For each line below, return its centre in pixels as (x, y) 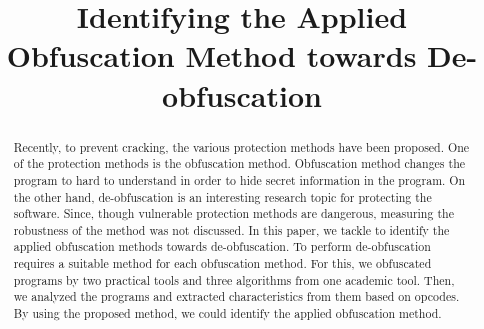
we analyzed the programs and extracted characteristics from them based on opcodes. (236, 296)
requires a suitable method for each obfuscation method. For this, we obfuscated (222, 263)
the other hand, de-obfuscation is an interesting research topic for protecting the (222, 196)
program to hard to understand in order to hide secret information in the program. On (239, 179)
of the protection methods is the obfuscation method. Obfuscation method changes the (239, 163)
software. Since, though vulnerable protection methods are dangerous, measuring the (233, 213)
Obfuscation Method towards (211, 55)
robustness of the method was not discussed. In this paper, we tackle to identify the (231, 229)
